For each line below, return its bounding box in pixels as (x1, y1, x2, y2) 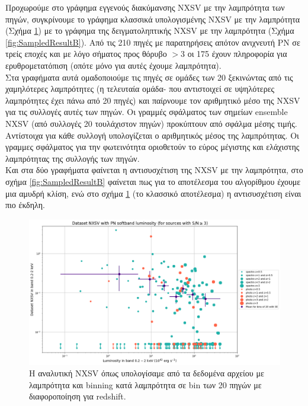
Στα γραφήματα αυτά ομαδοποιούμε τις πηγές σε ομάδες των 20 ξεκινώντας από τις (5, 71, 293, 83)
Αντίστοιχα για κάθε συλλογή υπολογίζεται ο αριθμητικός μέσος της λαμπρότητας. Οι (5, 129, 299, 141)
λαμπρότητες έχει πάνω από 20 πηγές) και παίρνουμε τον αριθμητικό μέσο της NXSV (5, 94, 300, 106)
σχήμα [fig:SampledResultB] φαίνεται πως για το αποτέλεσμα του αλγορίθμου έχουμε (5, 175, 301, 187)
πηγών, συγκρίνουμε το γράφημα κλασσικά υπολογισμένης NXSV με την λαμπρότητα (5, 12, 300, 25)
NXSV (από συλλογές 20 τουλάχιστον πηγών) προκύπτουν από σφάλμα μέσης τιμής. (5, 117, 297, 129)
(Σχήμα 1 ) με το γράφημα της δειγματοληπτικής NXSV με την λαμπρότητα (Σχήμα (5, 24, 294, 37)
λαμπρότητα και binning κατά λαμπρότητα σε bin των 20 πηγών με (29, 378, 262, 391)
